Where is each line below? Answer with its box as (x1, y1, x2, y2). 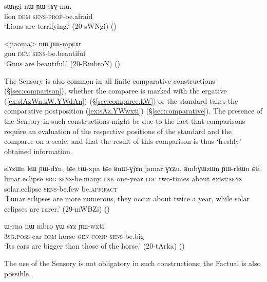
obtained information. (4, 145, 72, 156)
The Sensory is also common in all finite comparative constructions (4, 75, 215, 86)
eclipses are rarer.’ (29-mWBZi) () (4, 203, 110, 214)
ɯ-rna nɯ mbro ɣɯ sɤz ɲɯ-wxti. (4, 220, 106, 231)
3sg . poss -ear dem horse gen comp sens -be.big (4, 230, 144, 241)
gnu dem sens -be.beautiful (4, 48, 85, 59)
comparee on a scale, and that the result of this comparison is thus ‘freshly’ (4, 136, 241, 146)
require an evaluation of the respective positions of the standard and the (4, 125, 232, 136)
